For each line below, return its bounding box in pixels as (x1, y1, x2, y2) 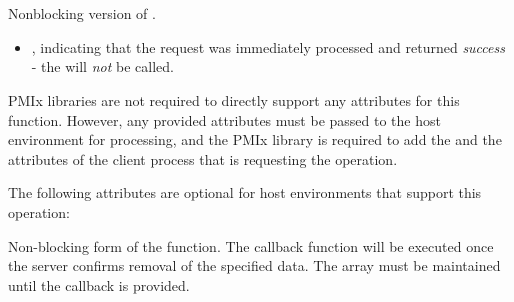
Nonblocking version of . (8, 3, 156, 24)
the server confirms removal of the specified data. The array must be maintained (8, 255, 501, 276)
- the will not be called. (31, 56, 174, 77)
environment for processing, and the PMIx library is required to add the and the (8, 129, 502, 150)
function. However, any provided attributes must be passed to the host (8, 109, 441, 130)
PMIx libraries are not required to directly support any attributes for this (8, 89, 460, 110)
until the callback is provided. (8, 274, 190, 295)
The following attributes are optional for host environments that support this (8, 182, 482, 203)
